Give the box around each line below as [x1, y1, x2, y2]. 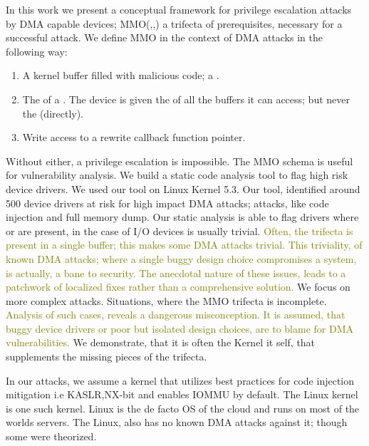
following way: [6, 43, 68, 58]
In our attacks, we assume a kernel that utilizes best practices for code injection [6, 373, 355, 388]
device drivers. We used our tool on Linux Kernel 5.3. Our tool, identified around [6, 181, 360, 196]
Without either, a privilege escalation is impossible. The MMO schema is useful [6, 153, 353, 168]
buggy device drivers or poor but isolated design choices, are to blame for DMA [6, 321, 354, 336]
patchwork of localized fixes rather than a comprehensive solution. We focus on [6, 279, 350, 294]
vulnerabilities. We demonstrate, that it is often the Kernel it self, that [6, 335, 316, 350]
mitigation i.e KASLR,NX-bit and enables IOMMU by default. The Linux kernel [6, 387, 358, 402]
